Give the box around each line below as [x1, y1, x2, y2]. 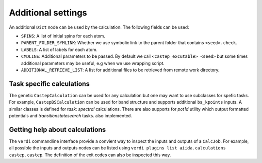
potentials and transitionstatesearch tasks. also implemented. [9, 113, 132, 118]
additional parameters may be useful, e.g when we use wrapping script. [21, 60, 164, 66]
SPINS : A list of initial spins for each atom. [21, 33, 105, 39]
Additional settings [9, 7, 87, 18]
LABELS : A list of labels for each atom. [21, 47, 98, 52]
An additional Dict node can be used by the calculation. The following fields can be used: [9, 24, 189, 30]
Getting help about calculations [9, 125, 106, 133]
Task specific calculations [9, 80, 90, 88]
